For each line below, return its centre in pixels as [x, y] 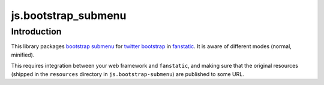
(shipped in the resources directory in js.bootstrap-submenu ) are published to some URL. [127, 74]
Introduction [36, 32]
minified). [23, 55]
